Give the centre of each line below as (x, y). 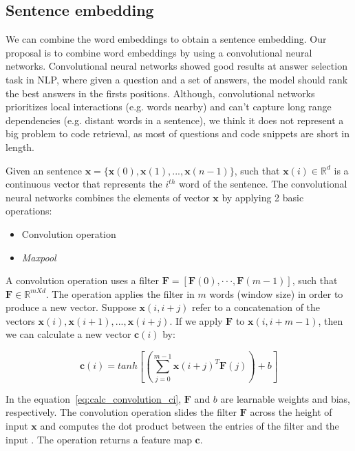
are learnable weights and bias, (285, 398)
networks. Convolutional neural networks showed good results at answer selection (176, 66)
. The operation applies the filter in (120, 293)
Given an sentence (44, 170)
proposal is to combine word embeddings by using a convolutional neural (159, 52)
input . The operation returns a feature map (99, 439)
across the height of (291, 412)
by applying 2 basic (263, 197)
